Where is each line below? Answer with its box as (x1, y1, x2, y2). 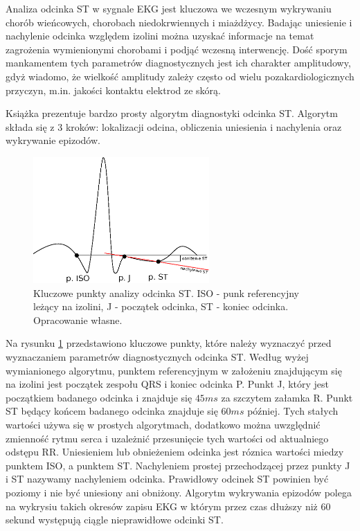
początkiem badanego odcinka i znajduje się (6, 390, 192, 404)
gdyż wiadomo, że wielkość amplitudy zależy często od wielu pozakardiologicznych (6, 69, 354, 83)
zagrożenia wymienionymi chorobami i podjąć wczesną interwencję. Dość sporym (6, 42, 348, 56)
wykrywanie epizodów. (6, 133, 100, 147)
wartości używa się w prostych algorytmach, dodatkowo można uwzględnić (6, 417, 321, 432)
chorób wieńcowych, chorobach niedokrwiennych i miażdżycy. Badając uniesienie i (6, 15, 352, 29)
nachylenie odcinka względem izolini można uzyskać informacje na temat (6, 28, 314, 43)
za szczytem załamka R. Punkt (221, 390, 353, 404)
